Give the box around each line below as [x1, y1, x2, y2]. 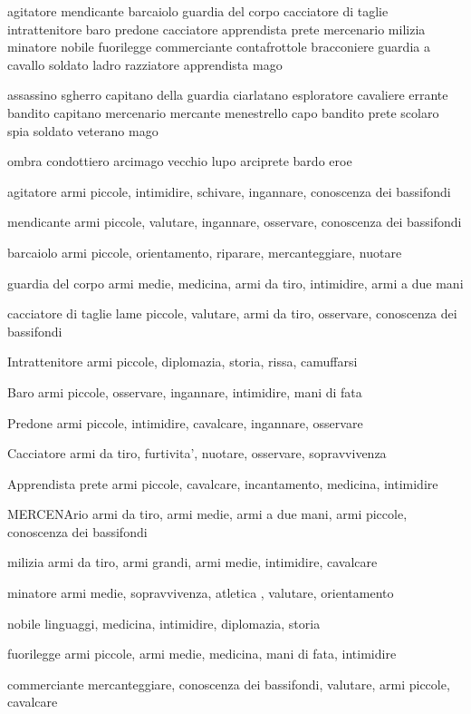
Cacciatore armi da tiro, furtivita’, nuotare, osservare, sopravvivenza [7, 444, 387, 463]
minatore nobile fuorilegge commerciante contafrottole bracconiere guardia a [7, 37, 430, 56]
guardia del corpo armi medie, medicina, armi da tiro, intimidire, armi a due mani [7, 273, 464, 292]
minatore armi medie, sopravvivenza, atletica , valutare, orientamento [7, 583, 394, 602]
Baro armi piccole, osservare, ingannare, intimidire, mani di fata [7, 382, 362, 401]
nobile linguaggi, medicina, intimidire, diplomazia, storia [7, 613, 321, 632]
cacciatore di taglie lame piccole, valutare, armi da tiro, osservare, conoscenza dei [7, 304, 457, 323]
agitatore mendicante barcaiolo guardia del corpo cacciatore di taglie [7, 2, 389, 20]
